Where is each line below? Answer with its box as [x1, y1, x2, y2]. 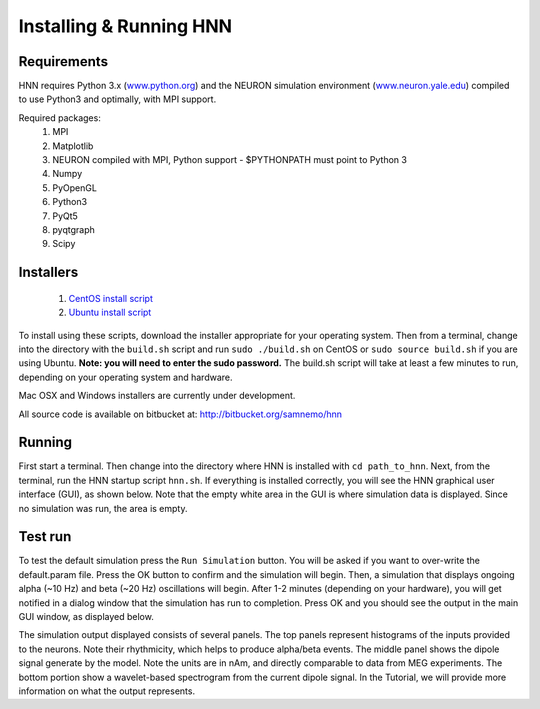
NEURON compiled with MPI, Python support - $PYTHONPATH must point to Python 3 [52, 154, 407, 166]
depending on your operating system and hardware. [18, 371, 234, 383]
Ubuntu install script [68, 306, 152, 319]
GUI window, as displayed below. [18, 611, 154, 623]
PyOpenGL [52, 181, 97, 194]
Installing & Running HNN [18, 15, 233, 37]
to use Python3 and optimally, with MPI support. [18, 93, 217, 105]
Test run [18, 528, 72, 545]
